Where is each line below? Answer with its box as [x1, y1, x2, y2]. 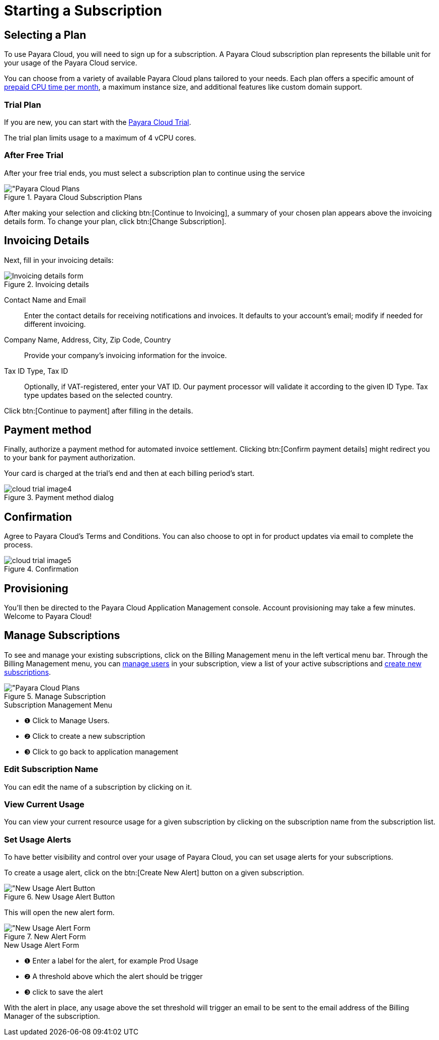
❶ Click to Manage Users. [24, 716, 110, 725]
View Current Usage [4, 799, 84, 810]
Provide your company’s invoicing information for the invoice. [24, 351, 227, 360]
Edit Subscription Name [4, 764, 99, 775]
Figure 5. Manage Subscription [4, 691, 106, 701]
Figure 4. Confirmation [4, 565, 78, 574]
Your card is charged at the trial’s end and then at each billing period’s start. [4, 469, 254, 478]
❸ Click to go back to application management [24, 747, 179, 756]
